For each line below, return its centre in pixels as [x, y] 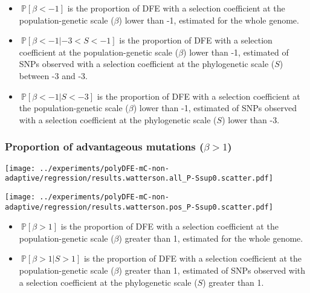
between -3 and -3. [53, 75]
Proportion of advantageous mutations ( [105, 146]
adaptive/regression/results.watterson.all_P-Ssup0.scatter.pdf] [139, 179]
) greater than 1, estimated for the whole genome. [211, 238]
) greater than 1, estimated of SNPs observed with [212, 270]
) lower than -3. [251, 119]
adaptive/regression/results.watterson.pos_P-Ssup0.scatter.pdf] [139, 207]
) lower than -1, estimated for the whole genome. [209, 20]
